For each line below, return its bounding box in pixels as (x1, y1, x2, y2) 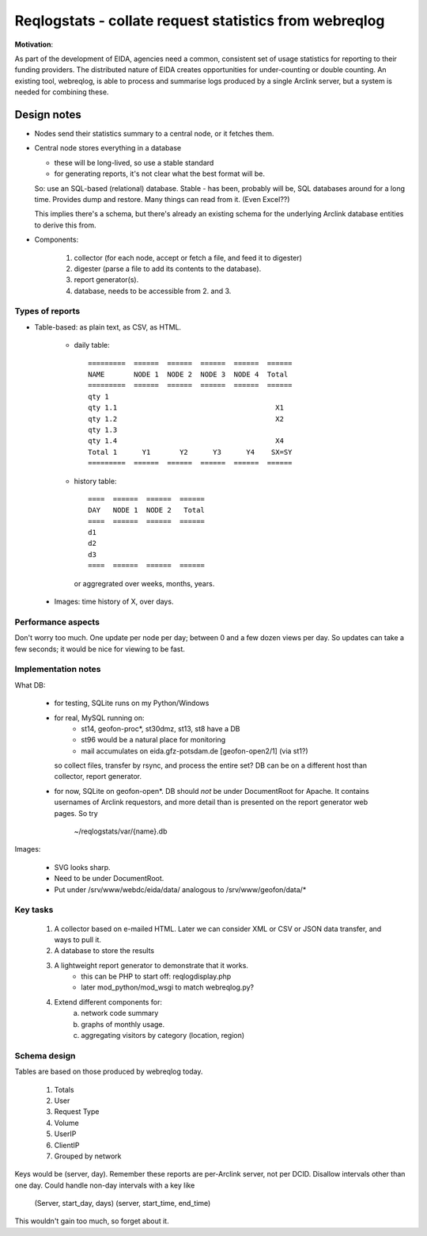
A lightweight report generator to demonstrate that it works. (54, 960, 249, 970)
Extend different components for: (54, 997, 162, 1006)
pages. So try (54, 808, 98, 818)
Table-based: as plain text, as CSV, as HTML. (34, 322, 182, 332)
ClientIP (54, 1140, 80, 1150)
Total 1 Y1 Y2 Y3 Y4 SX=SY (88, 448, 293, 456)
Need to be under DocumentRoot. (54, 874, 164, 883)
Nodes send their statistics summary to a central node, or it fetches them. (34, 129, 274, 139)
